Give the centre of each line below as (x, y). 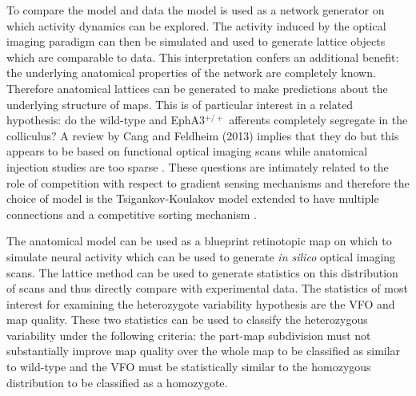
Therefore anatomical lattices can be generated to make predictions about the (197, 88)
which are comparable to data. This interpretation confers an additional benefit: (203, 57)
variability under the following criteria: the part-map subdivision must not (189, 335)
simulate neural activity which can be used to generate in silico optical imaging (201, 256)
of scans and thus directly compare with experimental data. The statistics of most (207, 288)
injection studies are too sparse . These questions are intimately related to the (198, 166)
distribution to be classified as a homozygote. (117, 382)
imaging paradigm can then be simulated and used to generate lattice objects (196, 41)
